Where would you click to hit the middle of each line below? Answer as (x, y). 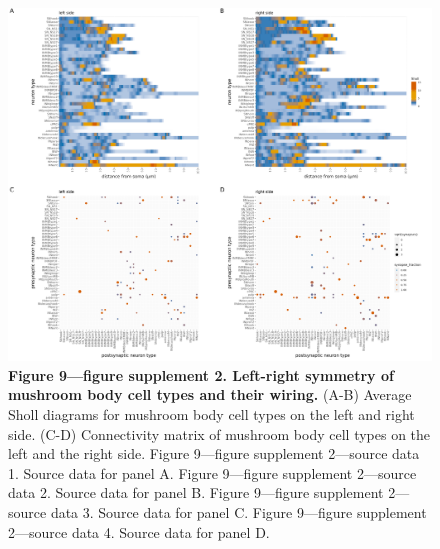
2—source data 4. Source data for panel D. (139, 531)
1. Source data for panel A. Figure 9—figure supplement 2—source (212, 472)
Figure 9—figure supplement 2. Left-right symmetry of (201, 374)
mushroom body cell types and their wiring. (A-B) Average (210, 394)
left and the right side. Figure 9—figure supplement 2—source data (214, 453)
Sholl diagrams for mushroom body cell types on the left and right (211, 413)
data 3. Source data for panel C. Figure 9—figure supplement (238, 511)
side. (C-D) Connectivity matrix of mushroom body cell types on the (219, 433)
